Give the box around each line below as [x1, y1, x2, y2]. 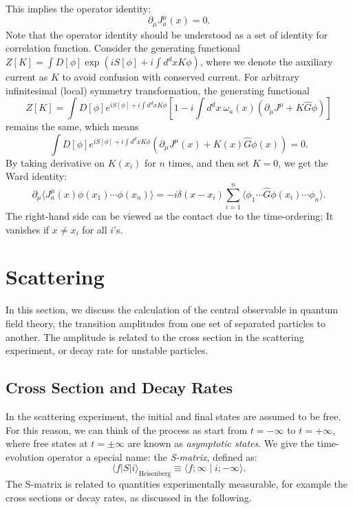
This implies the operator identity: [6, 1, 151, 15]
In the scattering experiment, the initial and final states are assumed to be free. [6, 409, 341, 423]
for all [82, 222, 107, 236]
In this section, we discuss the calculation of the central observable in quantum [6, 302, 339, 317]
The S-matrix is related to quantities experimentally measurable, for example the [6, 477, 348, 491]
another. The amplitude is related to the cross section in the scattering [6, 329, 304, 344]
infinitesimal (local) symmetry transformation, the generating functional [6, 83, 310, 97]
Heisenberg [138, 470, 171, 478]
